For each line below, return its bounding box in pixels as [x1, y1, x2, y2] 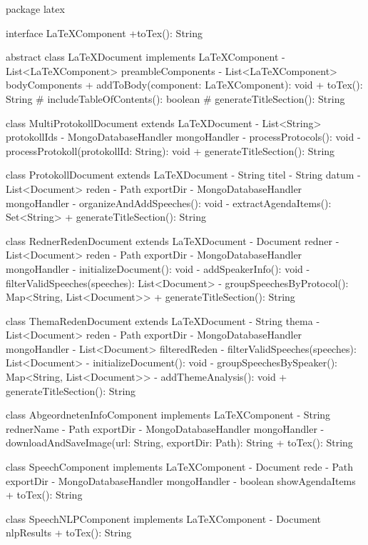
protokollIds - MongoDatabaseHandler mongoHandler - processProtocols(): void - [6, 129, 361, 144]
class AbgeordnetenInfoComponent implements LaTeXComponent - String [6, 407, 331, 422]
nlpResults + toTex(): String [6, 525, 132, 540]
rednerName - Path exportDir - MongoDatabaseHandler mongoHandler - [6, 421, 324, 436]
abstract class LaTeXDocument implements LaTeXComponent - [6, 49, 285, 64]
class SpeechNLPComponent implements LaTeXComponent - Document [6, 511, 321, 526]
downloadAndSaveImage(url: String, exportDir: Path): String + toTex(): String [6, 435, 353, 450]
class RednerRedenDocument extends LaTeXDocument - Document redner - [6, 233, 339, 248]
